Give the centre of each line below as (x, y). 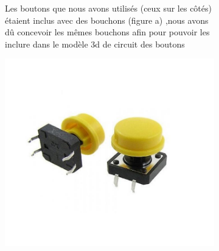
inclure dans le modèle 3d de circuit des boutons (95, 44)
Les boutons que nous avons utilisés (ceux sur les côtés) (108, 8)
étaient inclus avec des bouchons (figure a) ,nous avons (107, 20)
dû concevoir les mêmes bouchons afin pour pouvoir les (107, 32)
